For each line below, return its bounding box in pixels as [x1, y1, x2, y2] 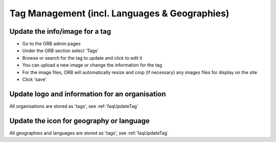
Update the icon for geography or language [9, 116, 150, 125]
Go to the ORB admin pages [22, 41, 81, 47]
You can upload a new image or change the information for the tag [22, 62, 163, 68]
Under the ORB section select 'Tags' [22, 48, 99, 54]
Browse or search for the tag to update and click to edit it [22, 55, 143, 61]
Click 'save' [22, 77, 47, 83]
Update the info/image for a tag [9, 27, 111, 36]
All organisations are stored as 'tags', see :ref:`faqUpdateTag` [9, 103, 139, 109]
